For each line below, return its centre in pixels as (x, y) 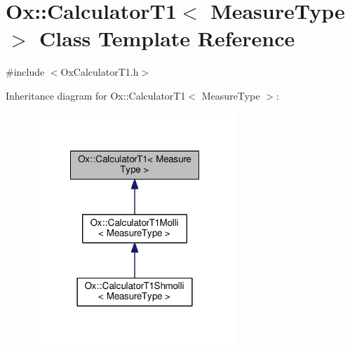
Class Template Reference (167, 38)
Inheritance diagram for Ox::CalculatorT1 (96, 95)
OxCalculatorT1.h (100, 72)
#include (25, 72)
